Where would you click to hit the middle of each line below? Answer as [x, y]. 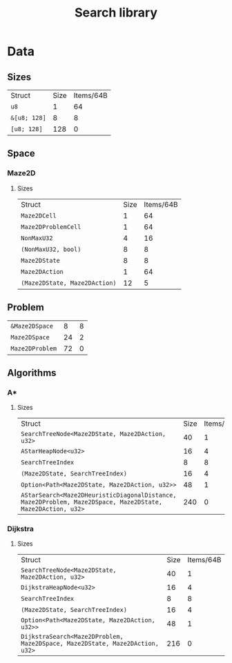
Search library [116, 13]
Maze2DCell [38, 216]
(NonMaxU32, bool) [51, 249]
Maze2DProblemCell [51, 227]
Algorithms [32, 373]
